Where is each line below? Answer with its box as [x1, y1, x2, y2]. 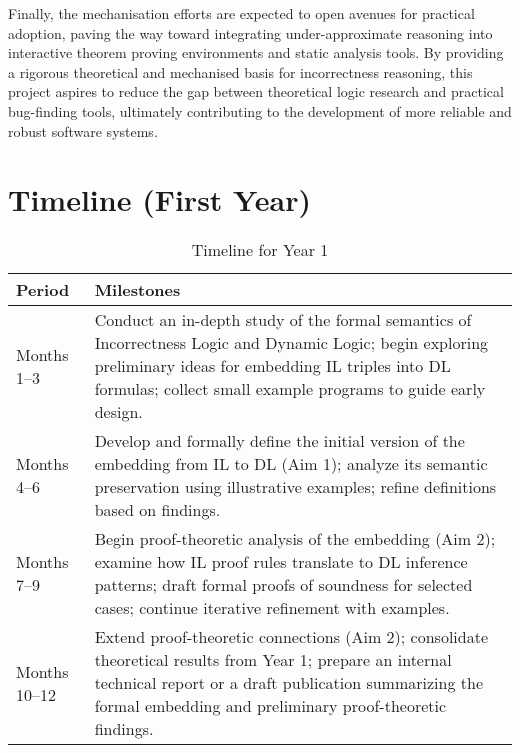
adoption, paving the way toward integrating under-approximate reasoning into [8, 22, 493, 43]
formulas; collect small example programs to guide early [94, 377, 486, 401]
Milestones [94, 278, 181, 302]
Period [16, 278, 70, 302]
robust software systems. [8, 120, 158, 141]
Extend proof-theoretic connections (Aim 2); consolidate [94, 625, 489, 649]
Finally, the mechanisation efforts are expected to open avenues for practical [8, 3, 475, 23]
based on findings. [94, 498, 221, 522]
